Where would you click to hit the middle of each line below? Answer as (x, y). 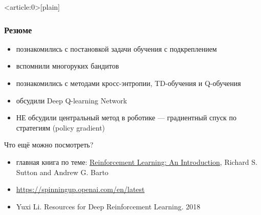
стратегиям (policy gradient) (61, 127)
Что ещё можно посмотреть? (49, 145)
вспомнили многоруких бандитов (68, 66)
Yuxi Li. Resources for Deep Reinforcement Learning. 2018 (108, 206)
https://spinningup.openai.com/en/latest (80, 189)
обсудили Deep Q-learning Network (72, 100)
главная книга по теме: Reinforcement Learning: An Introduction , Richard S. (137, 162)
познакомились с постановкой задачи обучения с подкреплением (116, 48)
